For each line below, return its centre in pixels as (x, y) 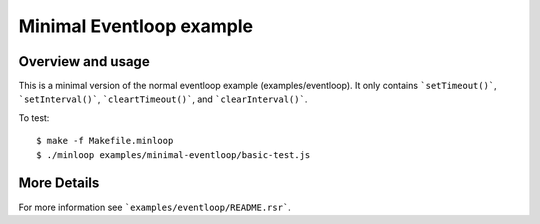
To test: (34, 117)
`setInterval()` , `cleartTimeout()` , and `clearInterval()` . (163, 99)
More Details (59, 183)
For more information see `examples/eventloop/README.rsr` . (155, 207)
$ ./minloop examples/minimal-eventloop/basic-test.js (173, 154)
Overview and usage (84, 61)
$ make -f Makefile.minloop (105, 141)
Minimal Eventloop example (136, 26)
